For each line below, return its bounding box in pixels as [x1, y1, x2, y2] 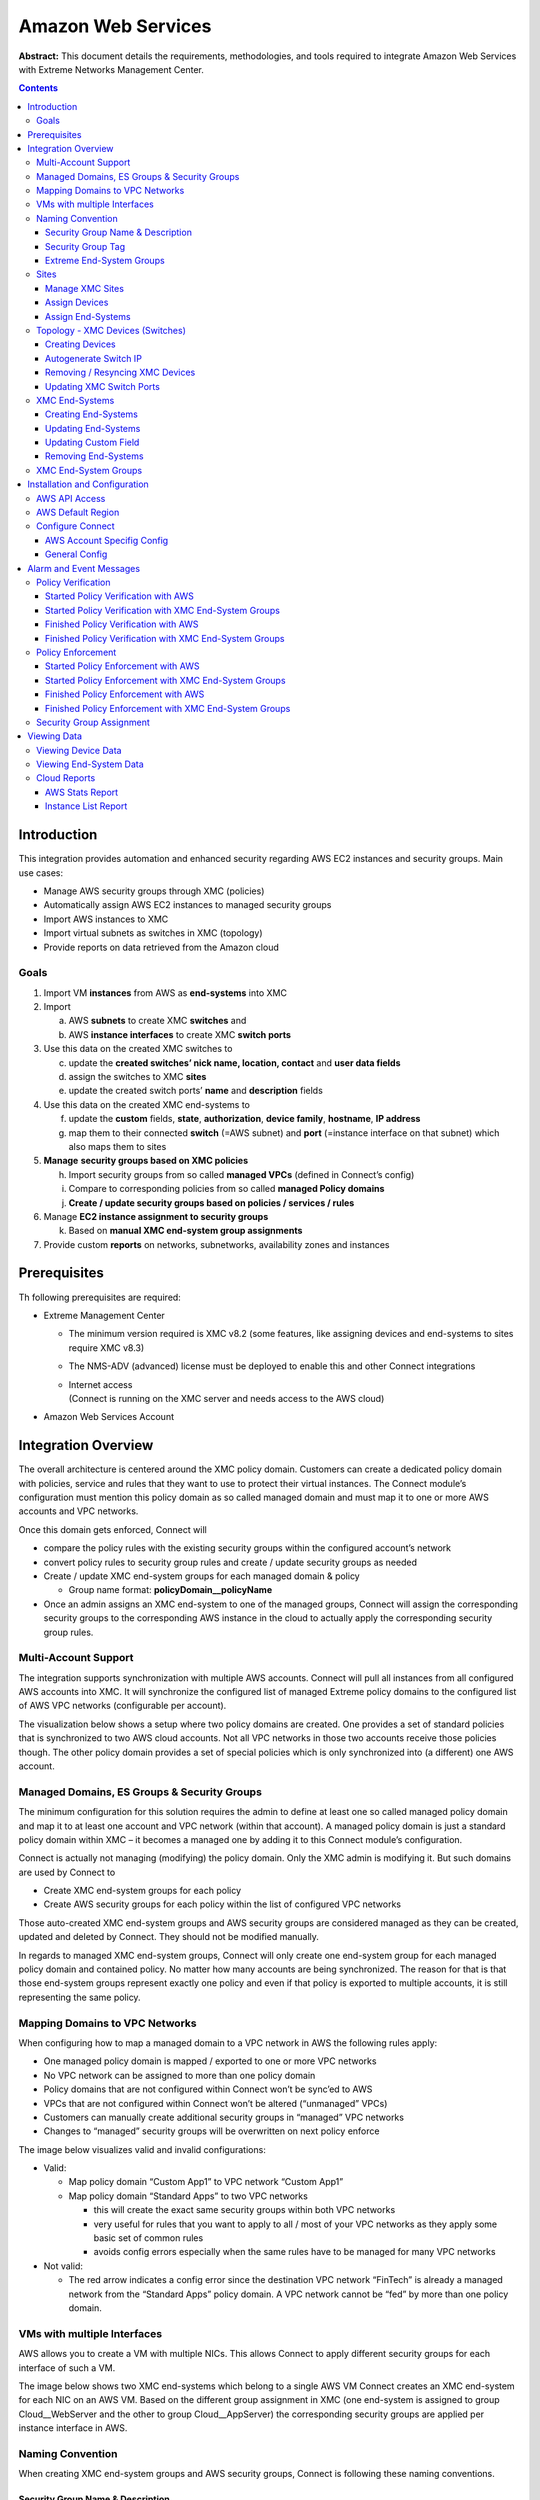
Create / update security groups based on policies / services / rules [68, 1196, 355, 1209]
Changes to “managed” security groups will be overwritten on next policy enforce [43, 2125, 380, 2137]
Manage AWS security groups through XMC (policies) [43, 885, 265, 897]
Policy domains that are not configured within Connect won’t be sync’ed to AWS [43, 2083, 373, 2095]
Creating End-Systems [45, 408, 139, 420]
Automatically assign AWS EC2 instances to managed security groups [43, 899, 332, 911]
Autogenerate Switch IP [45, 352, 142, 364]
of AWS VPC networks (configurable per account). [18, 1700, 227, 1712]
